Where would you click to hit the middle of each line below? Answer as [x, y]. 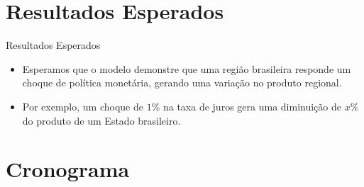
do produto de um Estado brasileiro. [101, 120]
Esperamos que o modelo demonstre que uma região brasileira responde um [187, 68]
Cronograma [68, 169]
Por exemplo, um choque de [83, 106]
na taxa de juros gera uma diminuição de [252, 106]
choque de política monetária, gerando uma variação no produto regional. [182, 83]
